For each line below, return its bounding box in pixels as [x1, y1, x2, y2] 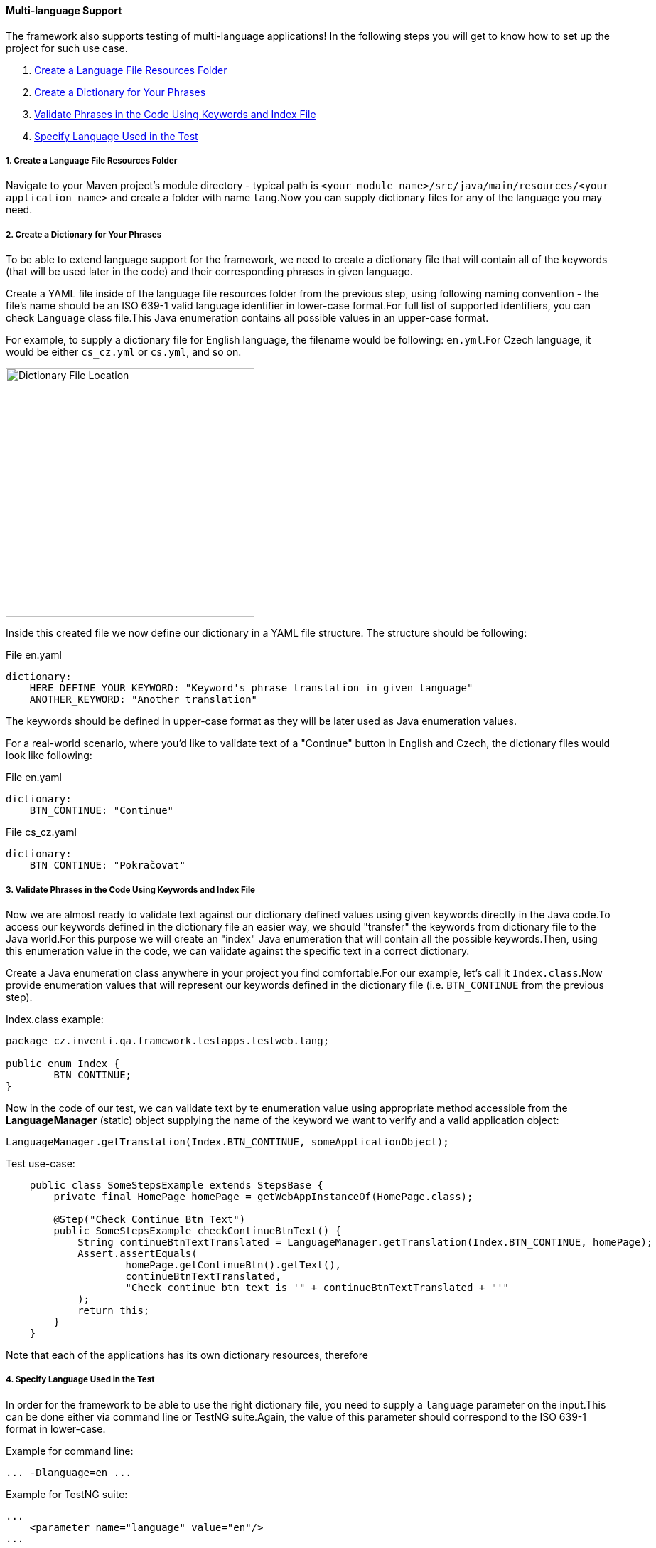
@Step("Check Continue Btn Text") [53, 1213, 246, 1225]
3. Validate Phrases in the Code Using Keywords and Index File [6, 884, 256, 895]
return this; [77, 1304, 150, 1316]
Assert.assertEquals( [77, 1247, 198, 1259]
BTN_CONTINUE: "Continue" [29, 805, 174, 817]
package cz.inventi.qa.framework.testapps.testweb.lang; [6, 1034, 330, 1046]
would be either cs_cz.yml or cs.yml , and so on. [6, 346, 242, 359]
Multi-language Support [6, 4, 122, 16]
